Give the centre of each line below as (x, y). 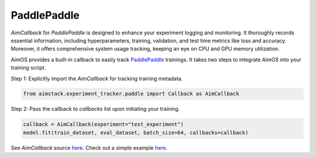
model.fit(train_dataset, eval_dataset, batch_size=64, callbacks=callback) (136, 132)
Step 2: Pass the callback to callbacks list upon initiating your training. (95, 109)
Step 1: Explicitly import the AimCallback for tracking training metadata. (97, 78)
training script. (28, 68)
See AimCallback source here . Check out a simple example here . (89, 148)
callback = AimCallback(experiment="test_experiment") (103, 124)
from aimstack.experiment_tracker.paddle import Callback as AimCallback (131, 94)
